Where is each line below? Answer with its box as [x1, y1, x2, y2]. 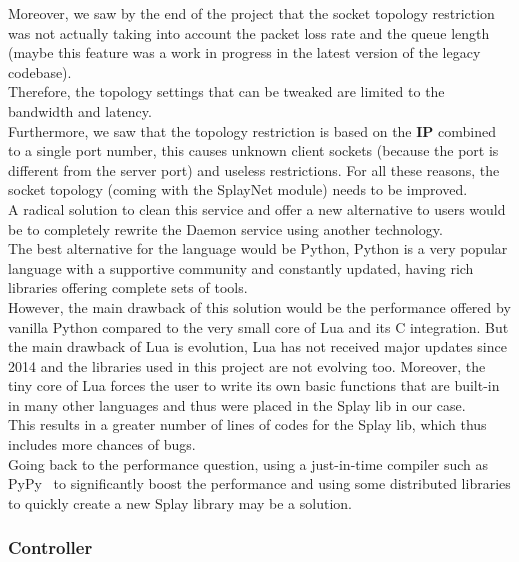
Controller [8, 535, 93, 560]
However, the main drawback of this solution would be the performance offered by [8, 296, 511, 317]
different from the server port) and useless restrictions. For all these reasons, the [8, 159, 500, 180]
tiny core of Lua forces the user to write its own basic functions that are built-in [8, 375, 500, 396]
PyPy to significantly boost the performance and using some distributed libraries [8, 473, 511, 494]
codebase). [8, 61, 72, 82]
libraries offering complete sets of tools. [8, 277, 248, 298]
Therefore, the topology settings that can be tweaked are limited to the [8, 81, 445, 102]
